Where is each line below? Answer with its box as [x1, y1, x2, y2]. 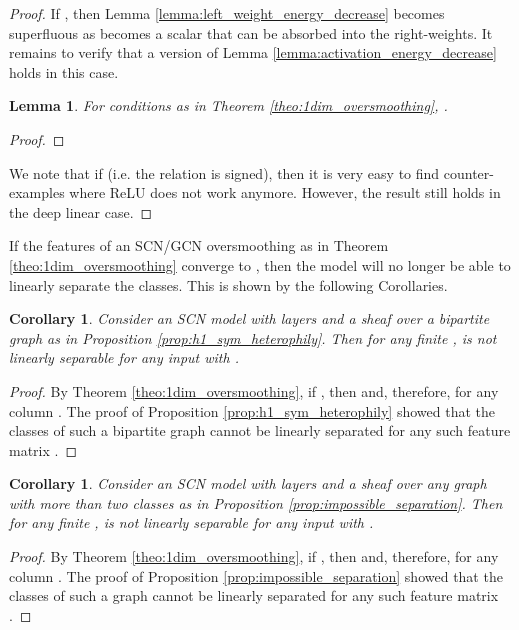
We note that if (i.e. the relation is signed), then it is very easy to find [9, 162, 440, 183]
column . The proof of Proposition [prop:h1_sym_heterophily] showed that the [9, 400, 495, 421]
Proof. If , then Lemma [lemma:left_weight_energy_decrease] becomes [9, 3, 445, 23]
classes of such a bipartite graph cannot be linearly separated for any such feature [9, 420, 511, 441]
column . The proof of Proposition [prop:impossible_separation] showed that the [9, 565, 503, 586]
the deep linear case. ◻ [9, 201, 153, 222]
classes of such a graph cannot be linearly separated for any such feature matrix [9, 585, 499, 606]
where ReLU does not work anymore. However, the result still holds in [69, 182, 501, 203]
